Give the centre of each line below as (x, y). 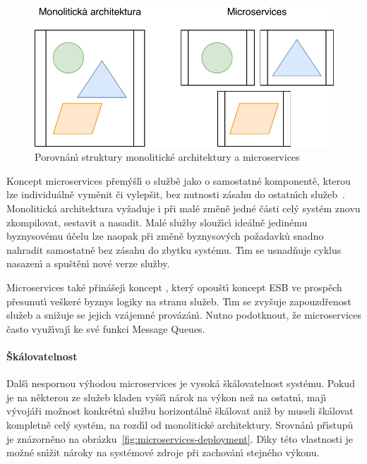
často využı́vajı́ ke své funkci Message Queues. (106, 328)
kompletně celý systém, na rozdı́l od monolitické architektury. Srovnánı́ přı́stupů (180, 424)
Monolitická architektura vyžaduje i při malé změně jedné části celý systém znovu (183, 208)
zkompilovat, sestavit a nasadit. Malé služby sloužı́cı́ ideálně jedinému (157, 222)
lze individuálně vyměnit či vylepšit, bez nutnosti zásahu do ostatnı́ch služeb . (176, 194)
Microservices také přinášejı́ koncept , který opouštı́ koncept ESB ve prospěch (174, 287)
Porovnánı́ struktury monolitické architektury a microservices (167, 157)
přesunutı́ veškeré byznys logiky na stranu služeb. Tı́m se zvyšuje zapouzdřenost (179, 301)
